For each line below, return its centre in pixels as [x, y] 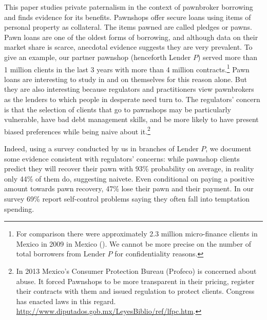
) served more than [228, 57]
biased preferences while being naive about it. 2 [77, 130]
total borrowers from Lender [61, 254]
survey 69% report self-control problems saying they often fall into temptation [127, 198]
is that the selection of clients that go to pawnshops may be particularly [118, 109]
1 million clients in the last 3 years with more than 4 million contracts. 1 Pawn [127, 68]
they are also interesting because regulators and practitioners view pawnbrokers [129, 89]
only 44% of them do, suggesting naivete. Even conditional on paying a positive [129, 178]
